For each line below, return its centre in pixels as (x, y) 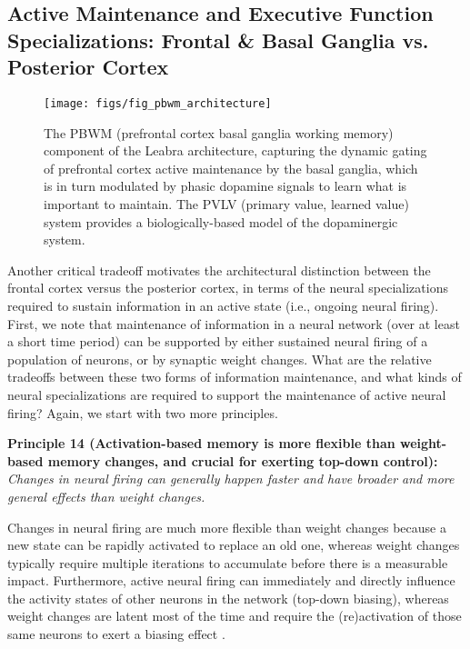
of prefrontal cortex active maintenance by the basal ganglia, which (231, 168)
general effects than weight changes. (106, 496)
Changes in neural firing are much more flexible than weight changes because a (227, 527)
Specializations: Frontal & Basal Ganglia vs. (218, 40)
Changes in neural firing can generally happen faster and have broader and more (231, 479)
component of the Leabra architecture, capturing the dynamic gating (235, 150)
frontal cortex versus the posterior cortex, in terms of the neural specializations (228, 288)
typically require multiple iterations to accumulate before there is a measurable (228, 562)
